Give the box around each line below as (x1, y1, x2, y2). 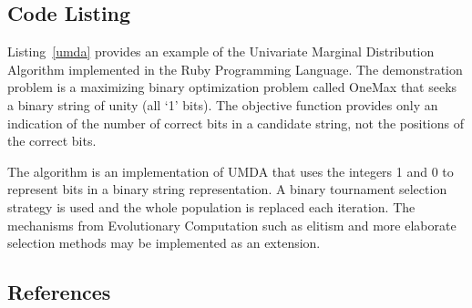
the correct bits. (7, 131, 97, 150)
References (7, 278, 111, 306)
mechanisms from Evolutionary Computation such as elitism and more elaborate (7, 215, 457, 234)
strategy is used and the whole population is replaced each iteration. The (7, 197, 416, 216)
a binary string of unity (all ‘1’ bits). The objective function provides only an (7, 95, 438, 114)
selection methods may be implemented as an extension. (7, 233, 321, 252)
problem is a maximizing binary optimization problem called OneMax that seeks (7, 77, 457, 97)
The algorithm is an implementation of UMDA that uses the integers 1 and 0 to (7, 161, 454, 180)
